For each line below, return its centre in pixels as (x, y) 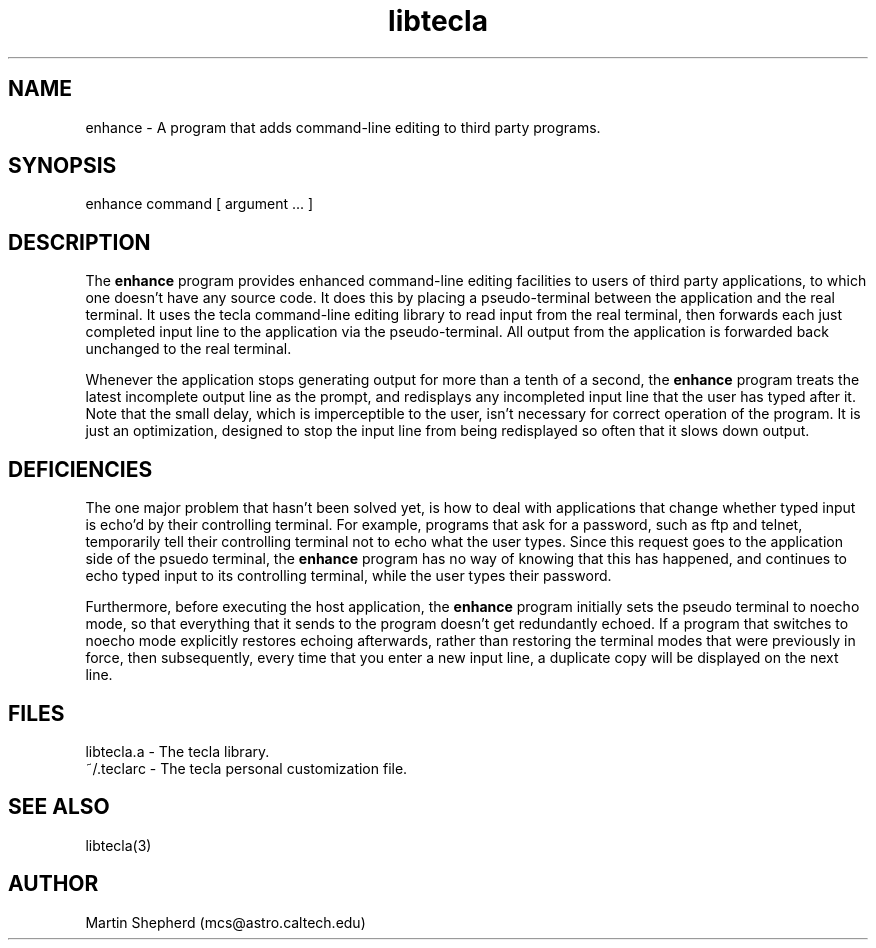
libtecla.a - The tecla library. (177, 751)
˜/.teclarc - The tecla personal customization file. (246, 768)
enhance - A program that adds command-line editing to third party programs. (343, 127)
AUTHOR (53, 884)
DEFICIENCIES (80, 469)
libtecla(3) (118, 845)
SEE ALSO (59, 807)
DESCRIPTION (79, 242)
